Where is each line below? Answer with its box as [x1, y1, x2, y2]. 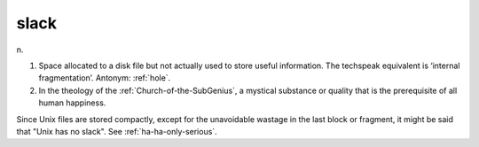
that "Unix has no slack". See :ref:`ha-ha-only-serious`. [16, 126, 217, 136]
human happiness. [38, 97, 106, 108]
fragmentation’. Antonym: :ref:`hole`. [38, 73, 171, 83]
